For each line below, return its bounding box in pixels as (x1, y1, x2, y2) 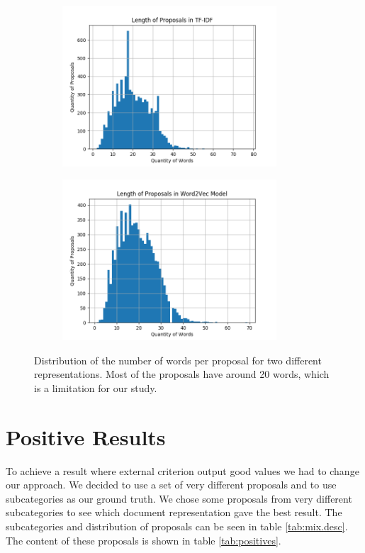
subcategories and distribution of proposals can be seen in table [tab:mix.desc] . (6, 519, 348, 533)
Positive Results (6, 422, 166, 451)
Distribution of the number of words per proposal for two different (34, 352, 322, 367)
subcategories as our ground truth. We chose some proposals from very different (6, 491, 352, 505)
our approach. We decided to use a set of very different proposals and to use (6, 477, 337, 492)
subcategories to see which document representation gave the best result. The (6, 505, 342, 520)
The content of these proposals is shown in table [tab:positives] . (6, 532, 281, 547)
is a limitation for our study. (34, 380, 157, 395)
